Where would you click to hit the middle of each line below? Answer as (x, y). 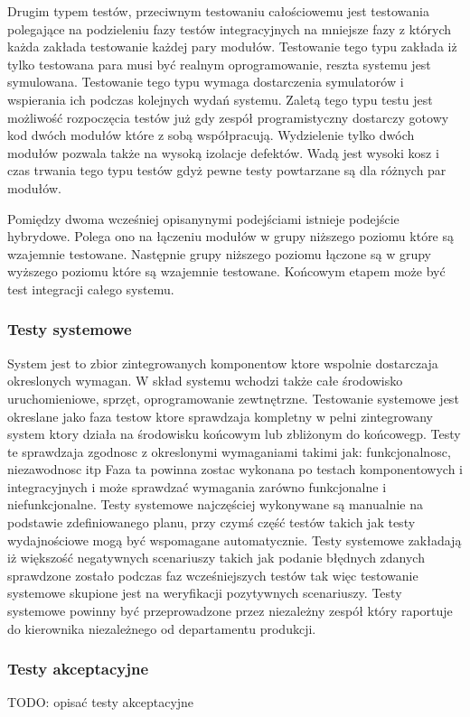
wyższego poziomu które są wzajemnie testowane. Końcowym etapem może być (226, 271)
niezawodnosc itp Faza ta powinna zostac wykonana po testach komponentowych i (235, 469)
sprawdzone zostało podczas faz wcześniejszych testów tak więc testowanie (213, 575)
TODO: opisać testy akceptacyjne (101, 702)
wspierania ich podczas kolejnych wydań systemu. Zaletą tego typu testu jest (220, 99)
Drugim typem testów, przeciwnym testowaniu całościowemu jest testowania (218, 11)
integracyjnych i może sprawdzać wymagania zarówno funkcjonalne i (197, 486)
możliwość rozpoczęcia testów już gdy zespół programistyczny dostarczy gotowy (228, 117)
